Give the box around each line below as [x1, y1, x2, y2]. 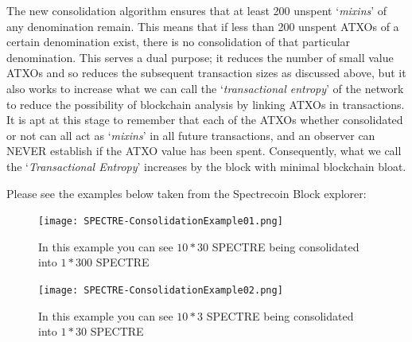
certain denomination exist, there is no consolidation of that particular [6, 33, 351, 50]
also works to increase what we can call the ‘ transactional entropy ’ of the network [6, 80, 404, 96]
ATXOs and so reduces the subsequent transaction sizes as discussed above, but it [6, 64, 406, 81]
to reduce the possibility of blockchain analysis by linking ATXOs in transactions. [6, 95, 405, 112]
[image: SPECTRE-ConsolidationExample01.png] [38, 216, 283, 227]
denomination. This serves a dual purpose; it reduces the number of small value [6, 49, 394, 65]
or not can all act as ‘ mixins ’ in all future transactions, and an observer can [6, 126, 375, 143]
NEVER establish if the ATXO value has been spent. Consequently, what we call [6, 142, 402, 159]
